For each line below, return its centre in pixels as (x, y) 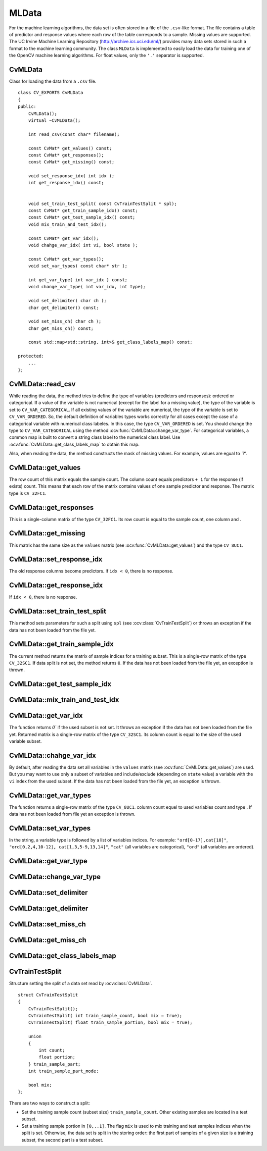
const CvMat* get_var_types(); (66, 259)
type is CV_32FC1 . (28, 493)
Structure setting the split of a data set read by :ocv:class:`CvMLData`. (81, 984)
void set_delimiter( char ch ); (67, 301)
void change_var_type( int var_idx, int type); (87, 287)
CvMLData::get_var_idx (46, 716)
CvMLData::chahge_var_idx (53, 755)
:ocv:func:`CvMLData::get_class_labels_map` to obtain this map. (74, 444)
